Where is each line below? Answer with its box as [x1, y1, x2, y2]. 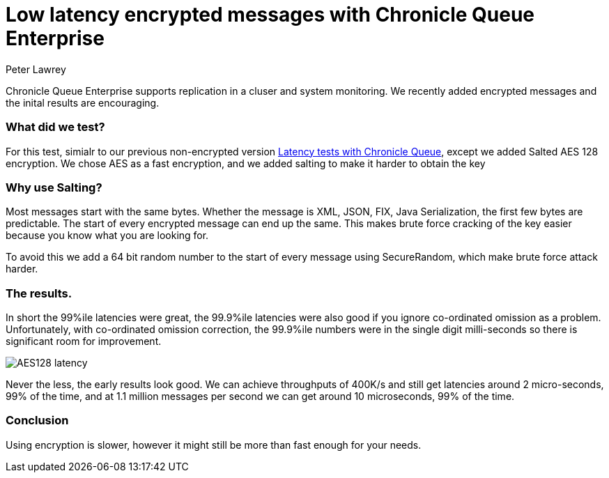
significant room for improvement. [6, 335, 162, 347]
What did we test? [6, 120, 105, 134]
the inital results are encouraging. [6, 96, 160, 109]
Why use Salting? [6, 180, 102, 194]
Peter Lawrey [6, 63, 66, 75]
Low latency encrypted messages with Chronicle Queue [6, 3, 535, 26]
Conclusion [6, 413, 69, 428]
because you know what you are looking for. [6, 229, 209, 242]
